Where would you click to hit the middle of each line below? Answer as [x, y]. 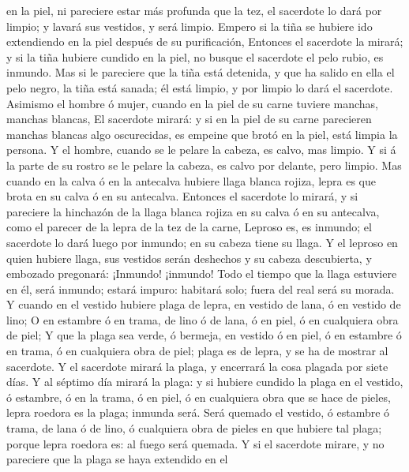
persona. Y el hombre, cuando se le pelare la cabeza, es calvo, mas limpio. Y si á [201, 150]
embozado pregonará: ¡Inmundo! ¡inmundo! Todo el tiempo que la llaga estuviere [202, 273]
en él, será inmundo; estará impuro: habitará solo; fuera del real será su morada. [201, 288]
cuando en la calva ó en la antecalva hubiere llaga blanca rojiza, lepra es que [191, 180]
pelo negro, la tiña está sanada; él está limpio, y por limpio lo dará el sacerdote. [200, 87]
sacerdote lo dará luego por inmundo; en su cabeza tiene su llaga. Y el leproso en [202, 242]
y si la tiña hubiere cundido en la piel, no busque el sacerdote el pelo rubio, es [195, 56]
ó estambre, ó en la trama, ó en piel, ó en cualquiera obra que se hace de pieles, [199, 397]
